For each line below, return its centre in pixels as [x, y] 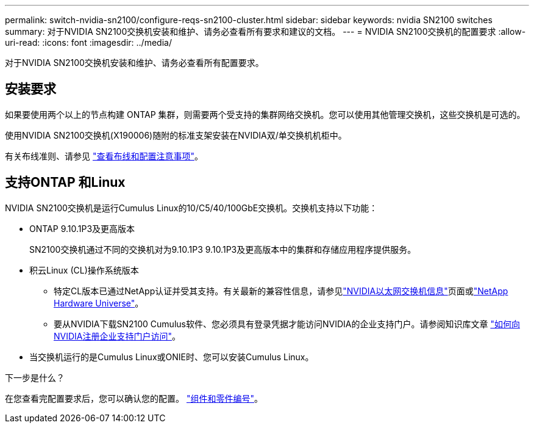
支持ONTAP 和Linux [65, 183]
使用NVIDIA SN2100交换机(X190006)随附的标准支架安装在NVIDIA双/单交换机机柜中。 [176, 135]
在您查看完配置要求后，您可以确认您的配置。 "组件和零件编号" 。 [134, 398]
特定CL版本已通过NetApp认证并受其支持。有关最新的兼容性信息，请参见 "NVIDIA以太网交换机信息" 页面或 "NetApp [281, 291]
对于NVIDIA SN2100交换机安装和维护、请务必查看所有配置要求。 [134, 63]
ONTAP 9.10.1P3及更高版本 [82, 228]
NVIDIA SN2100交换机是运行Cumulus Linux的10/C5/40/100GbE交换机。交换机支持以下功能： [191, 208]
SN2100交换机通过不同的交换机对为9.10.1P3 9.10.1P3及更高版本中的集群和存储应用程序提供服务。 [223, 249]
